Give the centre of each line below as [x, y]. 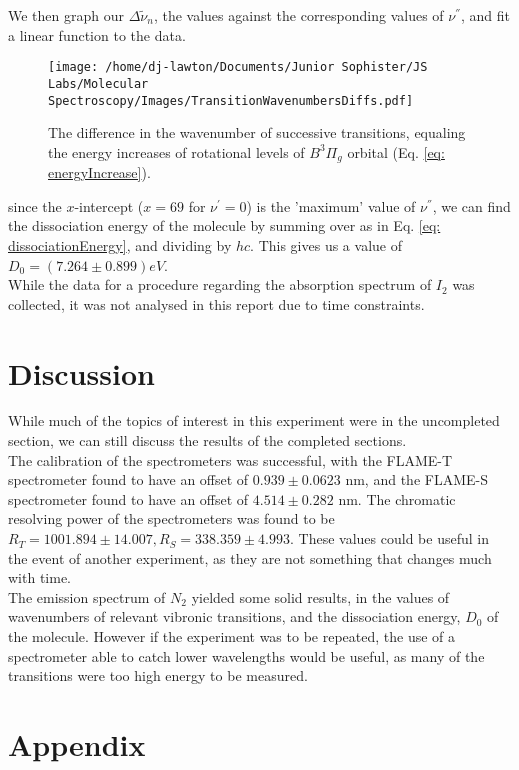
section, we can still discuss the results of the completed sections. [207, 440]
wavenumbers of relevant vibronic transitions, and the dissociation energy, [234, 616]
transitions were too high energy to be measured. [158, 675]
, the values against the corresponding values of [298, 15]
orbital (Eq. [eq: [396, 151]
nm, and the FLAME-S [416, 479]
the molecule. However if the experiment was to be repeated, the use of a [232, 636]
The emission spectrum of [87, 596]
